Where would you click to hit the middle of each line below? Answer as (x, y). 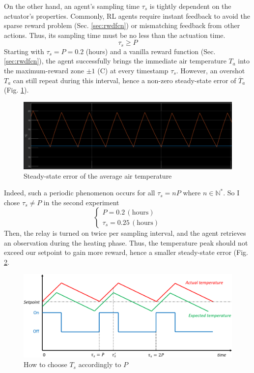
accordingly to (100, 364)
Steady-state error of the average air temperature (98, 176)
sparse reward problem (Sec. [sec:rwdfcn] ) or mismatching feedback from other (122, 25)
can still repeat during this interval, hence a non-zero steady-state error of (125, 80)
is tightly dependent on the (190, 6)
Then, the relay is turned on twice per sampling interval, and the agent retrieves (125, 233)
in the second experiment (81, 202)
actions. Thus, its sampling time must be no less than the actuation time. (115, 35)
